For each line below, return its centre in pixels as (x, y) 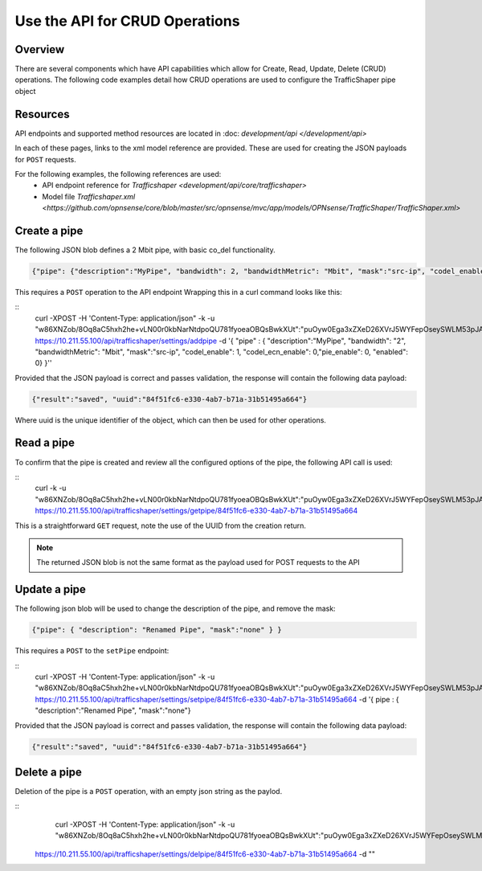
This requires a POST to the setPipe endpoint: (92, 651)
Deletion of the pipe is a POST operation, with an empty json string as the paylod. (149, 791)
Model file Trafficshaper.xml (89, 196)
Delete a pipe (48, 772)
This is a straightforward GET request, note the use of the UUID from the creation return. (161, 525)
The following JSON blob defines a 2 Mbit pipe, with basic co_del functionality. (145, 250)
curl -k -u (51, 488)
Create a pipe (49, 230)
